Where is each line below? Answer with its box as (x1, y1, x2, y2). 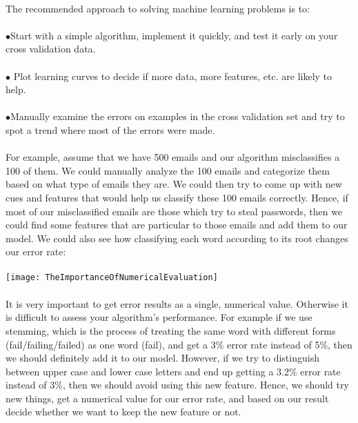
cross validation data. (6, 41, 96, 56)
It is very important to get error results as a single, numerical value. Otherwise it (6, 296, 348, 311)
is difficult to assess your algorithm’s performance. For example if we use (6, 310, 312, 324)
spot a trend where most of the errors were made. (6, 122, 215, 137)
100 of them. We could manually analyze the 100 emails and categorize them (6, 163, 330, 177)
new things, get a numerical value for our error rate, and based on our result (6, 391, 329, 405)
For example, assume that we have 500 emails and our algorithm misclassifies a (6, 150, 340, 164)
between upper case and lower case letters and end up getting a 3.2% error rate (6, 364, 341, 378)
